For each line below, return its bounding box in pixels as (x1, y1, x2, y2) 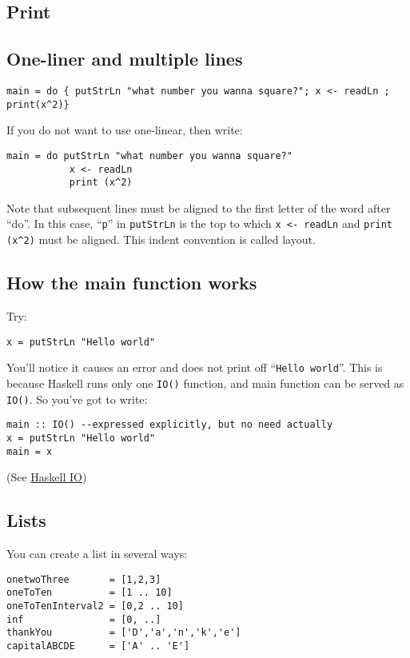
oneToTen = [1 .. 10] (6, 587, 173, 599)
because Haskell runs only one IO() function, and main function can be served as (6, 374, 404, 391)
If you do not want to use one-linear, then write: (6, 122, 243, 138)
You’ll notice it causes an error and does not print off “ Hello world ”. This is (6, 359, 383, 376)
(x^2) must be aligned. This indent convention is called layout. (6, 231, 316, 248)
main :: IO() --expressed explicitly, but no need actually (6, 419, 333, 431)
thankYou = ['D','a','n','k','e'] (6, 627, 241, 639)
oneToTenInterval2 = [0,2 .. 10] (6, 600, 184, 612)
